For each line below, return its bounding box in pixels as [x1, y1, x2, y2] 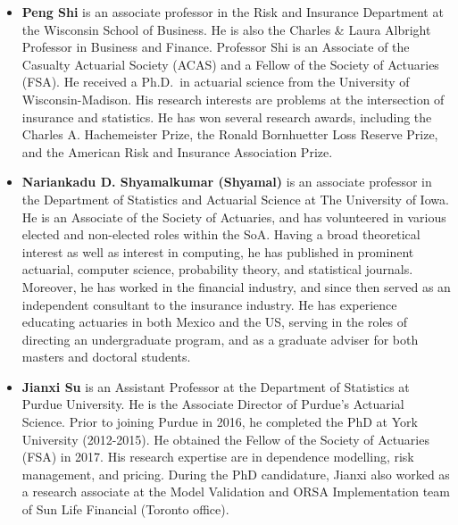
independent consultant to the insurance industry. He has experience [21, 295, 397, 313]
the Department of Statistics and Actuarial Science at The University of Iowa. [21, 189, 449, 208]
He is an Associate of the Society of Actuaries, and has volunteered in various [21, 207, 446, 226]
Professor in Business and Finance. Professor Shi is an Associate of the [21, 37, 410, 56]
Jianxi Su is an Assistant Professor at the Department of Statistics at [21, 377, 410, 396]
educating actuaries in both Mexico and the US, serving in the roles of [21, 312, 408, 331]
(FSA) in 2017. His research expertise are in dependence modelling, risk [21, 447, 414, 466]
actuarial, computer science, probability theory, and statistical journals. [21, 260, 413, 279]
